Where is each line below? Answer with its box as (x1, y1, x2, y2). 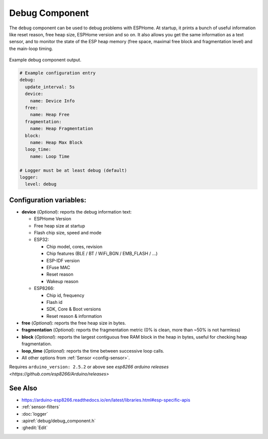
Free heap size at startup (34, 222, 85, 228)
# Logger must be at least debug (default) (19, 167, 128, 173)
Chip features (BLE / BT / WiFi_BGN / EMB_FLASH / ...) (46, 251, 158, 257)
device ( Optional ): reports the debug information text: (21, 209, 132, 215)
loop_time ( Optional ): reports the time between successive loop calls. (21, 348, 165, 354)
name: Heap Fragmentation (30, 126, 93, 132)
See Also (9, 384, 37, 392)
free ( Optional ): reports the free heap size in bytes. (21, 320, 126, 326)
